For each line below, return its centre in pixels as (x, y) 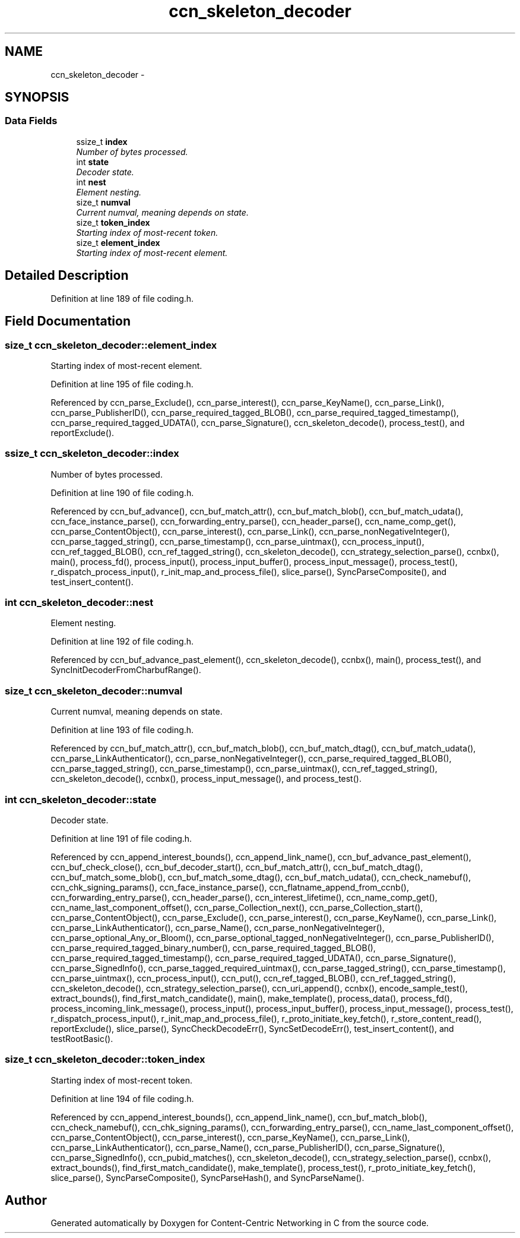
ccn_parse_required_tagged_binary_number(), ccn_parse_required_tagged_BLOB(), (213, 948)
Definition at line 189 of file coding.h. (122, 298)
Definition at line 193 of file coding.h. (122, 730)
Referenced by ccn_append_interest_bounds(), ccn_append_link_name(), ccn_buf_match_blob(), (239, 1117)
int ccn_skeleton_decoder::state (81, 799)
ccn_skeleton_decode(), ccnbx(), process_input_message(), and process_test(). (206, 779)
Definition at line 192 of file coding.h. (122, 642)
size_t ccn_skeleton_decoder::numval (94, 691)
